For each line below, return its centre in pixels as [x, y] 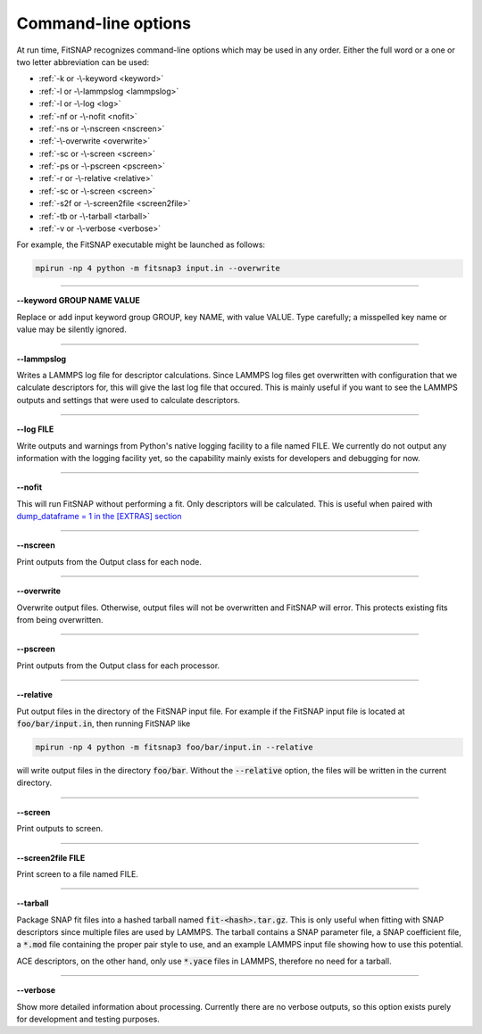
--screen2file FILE [51, 857]
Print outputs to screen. [60, 829]
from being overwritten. [60, 620]
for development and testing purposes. [88, 1019]
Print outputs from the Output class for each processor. [118, 666]
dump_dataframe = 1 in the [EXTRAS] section [99, 517]
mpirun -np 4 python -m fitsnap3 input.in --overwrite [158, 269]
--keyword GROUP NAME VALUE [78, 301]
